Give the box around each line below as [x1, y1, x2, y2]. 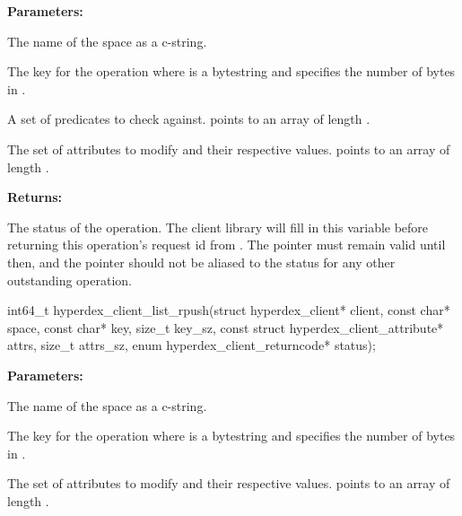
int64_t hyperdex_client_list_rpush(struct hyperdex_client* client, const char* [7, 301, 450, 319]
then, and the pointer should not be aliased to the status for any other [7, 252, 396, 271]
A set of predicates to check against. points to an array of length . [7, 109, 370, 128]
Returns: [7, 188, 63, 206]
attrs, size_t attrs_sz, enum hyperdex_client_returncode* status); [7, 336, 376, 354]
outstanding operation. [7, 270, 132, 289]
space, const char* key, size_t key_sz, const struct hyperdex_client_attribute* [7, 318, 444, 337]
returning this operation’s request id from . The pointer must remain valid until [7, 235, 446, 254]
